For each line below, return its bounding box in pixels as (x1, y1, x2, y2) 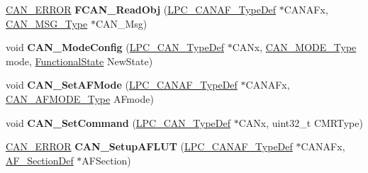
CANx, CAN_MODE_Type (232, 40, 357, 55)
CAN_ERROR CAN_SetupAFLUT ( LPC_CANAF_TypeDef (6, 139, 293, 154)
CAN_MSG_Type (6, 16, 88, 30)
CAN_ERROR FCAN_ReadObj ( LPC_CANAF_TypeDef (6, 2, 277, 16)
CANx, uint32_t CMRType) (238, 115, 363, 130)
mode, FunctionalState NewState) (6, 53, 153, 68)
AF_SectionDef (6, 152, 74, 167)
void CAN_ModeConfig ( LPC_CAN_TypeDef (6, 40, 224, 55)
